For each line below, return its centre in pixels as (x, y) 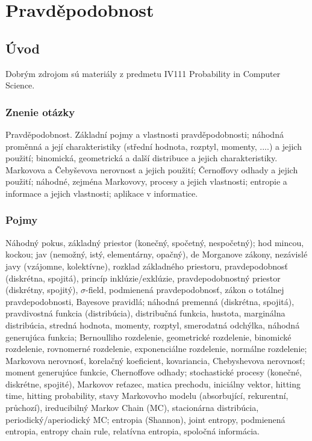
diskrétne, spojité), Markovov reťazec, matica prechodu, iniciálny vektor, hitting (153, 384)
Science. (20, 85)
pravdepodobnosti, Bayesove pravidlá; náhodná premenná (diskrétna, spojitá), (150, 301)
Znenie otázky (40, 112)
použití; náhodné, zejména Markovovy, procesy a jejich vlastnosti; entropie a (146, 181)
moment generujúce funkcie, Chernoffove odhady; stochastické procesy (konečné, (154, 372)
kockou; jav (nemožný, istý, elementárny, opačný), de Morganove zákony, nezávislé (157, 254)
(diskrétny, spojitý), (42, 290)
